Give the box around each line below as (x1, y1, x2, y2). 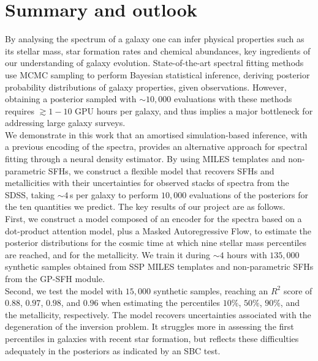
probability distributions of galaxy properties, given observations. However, (5, 80, 287, 93)
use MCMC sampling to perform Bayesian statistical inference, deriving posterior (5, 68, 310, 81)
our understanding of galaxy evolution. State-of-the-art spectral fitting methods (5, 56, 304, 69)
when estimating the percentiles (101, 296, 221, 309)
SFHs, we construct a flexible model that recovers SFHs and (48, 164, 274, 177)
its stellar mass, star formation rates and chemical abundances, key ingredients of (5, 44, 311, 57)
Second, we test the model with (5, 284, 123, 297)
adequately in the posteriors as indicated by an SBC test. (5, 344, 221, 357)
